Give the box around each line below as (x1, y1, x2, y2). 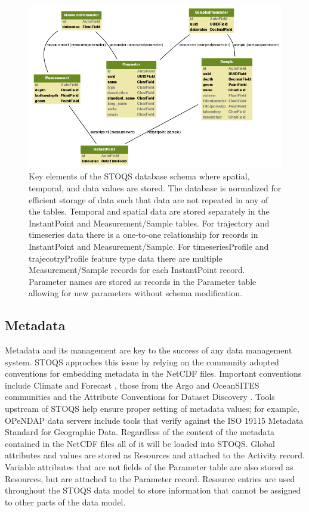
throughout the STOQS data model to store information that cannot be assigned (5, 484, 301, 497)
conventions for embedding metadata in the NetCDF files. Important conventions (5, 367, 302, 380)
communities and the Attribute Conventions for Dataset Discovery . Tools (5, 390, 275, 403)
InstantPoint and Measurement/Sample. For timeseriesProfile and (29, 240, 269, 252)
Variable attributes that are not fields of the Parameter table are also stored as (5, 461, 293, 473)
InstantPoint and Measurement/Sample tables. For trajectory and (29, 216, 270, 229)
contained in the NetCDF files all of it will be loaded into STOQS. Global (5, 437, 275, 449)
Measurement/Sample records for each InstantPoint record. (29, 263, 245, 276)
